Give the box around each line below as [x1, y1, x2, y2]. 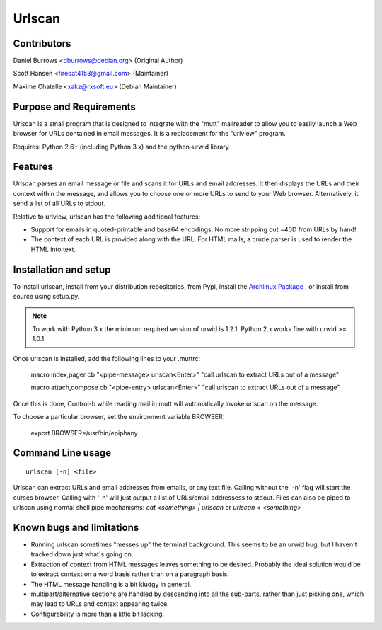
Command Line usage [13, 447, 112, 459]
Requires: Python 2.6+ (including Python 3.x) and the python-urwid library [13, 142, 229, 151]
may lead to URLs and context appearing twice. [30, 600, 169, 608]
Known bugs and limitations [13, 521, 139, 534]
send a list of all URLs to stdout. [13, 199, 106, 208]
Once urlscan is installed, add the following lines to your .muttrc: [13, 354, 201, 362]
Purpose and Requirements [13, 101, 136, 113]
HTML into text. [30, 245, 76, 253]
